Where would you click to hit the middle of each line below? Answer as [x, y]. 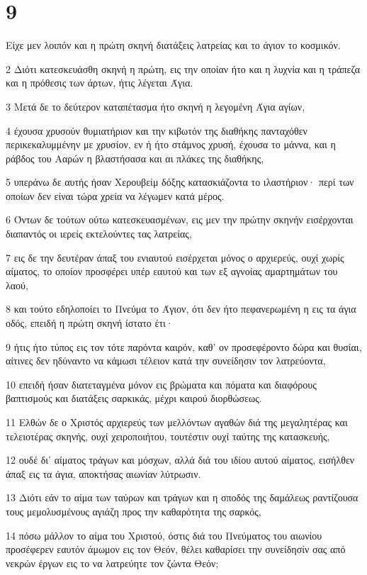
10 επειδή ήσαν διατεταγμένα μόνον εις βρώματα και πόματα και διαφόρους [161, 384]
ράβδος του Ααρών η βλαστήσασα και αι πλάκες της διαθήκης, [135, 158]
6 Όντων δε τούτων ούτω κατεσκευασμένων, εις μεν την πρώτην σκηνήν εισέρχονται [180, 219]
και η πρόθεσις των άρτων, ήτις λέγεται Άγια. [100, 83]
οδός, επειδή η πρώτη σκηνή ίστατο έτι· [90, 323]
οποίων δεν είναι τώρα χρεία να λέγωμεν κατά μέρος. [115, 195]
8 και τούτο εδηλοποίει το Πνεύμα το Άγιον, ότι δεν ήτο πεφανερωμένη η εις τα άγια [181, 309]
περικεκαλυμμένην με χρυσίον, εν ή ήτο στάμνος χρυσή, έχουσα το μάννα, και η [171, 144]
